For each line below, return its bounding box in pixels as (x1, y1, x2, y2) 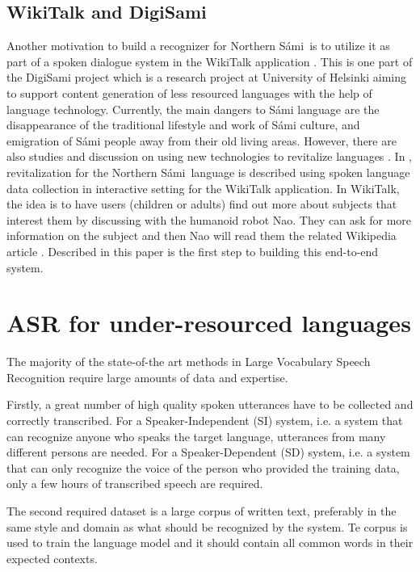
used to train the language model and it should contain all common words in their (6, 534, 414, 551)
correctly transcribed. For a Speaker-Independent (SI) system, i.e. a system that (6, 412, 403, 429)
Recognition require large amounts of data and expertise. (6, 368, 288, 385)
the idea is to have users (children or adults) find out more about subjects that (6, 196, 397, 212)
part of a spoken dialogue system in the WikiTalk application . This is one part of (6, 53, 413, 69)
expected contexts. (6, 549, 98, 566)
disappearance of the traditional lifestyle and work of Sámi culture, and (6, 116, 360, 133)
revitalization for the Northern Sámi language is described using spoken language (6, 163, 410, 180)
